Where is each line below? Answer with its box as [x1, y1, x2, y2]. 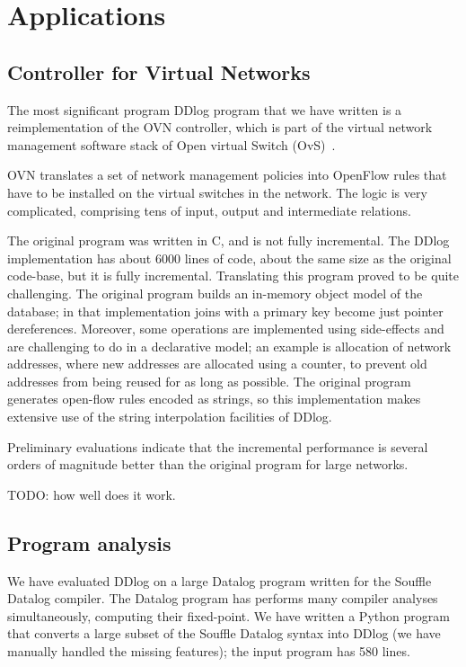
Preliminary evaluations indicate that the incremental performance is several [7, 437, 428, 456]
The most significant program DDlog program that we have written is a [7, 100, 402, 119]
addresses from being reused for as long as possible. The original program [7, 371, 411, 390]
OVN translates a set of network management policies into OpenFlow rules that [7, 165, 447, 184]
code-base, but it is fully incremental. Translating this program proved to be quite [7, 266, 459, 285]
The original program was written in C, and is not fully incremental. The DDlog [7, 231, 450, 250]
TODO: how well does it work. [7, 485, 176, 503]
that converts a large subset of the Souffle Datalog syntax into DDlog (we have [7, 624, 441, 643]
